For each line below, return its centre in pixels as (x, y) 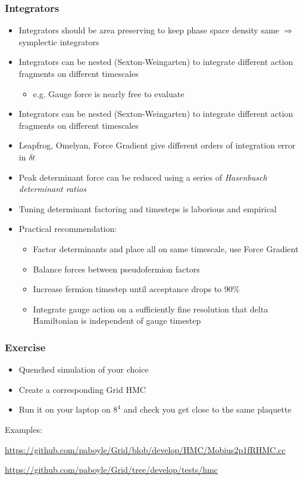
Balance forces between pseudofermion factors (116, 269)
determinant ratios (52, 189)
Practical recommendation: (68, 229)
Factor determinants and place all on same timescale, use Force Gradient (166, 248)
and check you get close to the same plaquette (207, 409)
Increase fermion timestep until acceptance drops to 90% (136, 289)
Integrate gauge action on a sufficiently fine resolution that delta (151, 309)
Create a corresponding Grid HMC (82, 389)
